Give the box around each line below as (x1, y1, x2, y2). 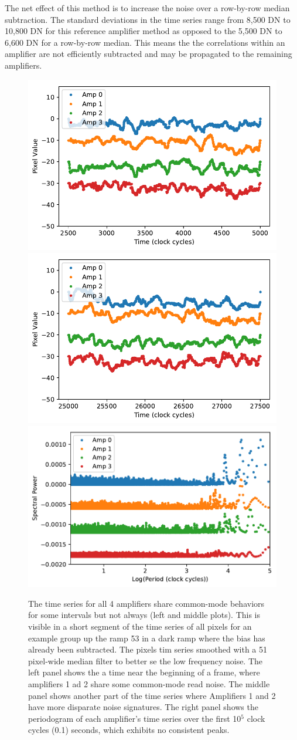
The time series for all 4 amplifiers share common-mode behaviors (28, 597, 265, 609)
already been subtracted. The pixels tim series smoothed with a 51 (28, 643, 268, 655)
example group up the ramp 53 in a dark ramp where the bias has (28, 631, 265, 644)
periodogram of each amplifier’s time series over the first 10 (28, 712, 241, 724)
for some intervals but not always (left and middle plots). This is (28, 609, 261, 621)
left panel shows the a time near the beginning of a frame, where (28, 666, 260, 678)
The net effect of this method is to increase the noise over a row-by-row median (5, 2, 290, 13)
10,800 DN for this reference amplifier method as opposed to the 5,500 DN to (5, 25, 282, 37)
